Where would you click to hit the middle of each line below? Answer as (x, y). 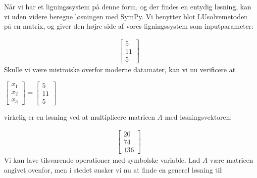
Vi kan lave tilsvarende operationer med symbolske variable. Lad (102, 160)
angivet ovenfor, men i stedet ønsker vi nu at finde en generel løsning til (113, 169)
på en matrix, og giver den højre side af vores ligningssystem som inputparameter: (129, 26)
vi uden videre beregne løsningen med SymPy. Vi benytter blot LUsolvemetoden (126, 16)
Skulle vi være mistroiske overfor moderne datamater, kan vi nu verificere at (120, 69)
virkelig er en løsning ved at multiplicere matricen (80, 116)
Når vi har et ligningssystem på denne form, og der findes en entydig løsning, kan (128, 6)
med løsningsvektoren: (198, 116)
